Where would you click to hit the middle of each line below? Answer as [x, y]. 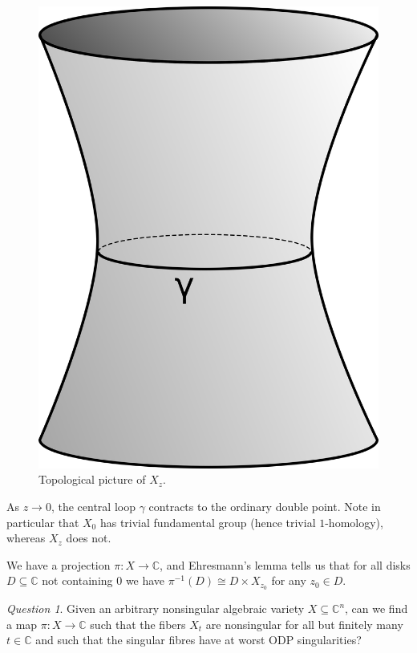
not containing [77, 580]
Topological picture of [92, 479]
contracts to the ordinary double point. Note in [265, 507]
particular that [43, 522]
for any [289, 580]
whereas [26, 538]
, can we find [377, 608]
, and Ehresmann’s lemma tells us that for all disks [285, 564]
